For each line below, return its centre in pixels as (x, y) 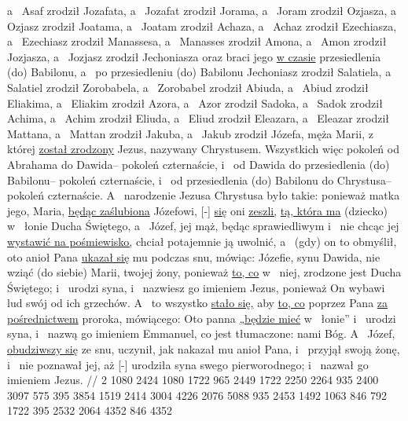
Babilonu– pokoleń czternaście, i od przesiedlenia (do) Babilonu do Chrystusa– (199, 179)
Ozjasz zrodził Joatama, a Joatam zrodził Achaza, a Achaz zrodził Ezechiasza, (202, 26)
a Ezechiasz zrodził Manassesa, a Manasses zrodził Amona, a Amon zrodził (197, 41)
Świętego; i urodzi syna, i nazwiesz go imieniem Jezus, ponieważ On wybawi (196, 287)
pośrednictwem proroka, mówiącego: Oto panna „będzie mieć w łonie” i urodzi (202, 318)
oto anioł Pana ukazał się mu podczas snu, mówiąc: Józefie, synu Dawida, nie (194, 256)
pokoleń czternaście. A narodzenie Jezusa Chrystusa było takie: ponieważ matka (204, 195)
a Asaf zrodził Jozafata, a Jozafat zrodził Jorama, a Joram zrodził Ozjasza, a (202, 10)
